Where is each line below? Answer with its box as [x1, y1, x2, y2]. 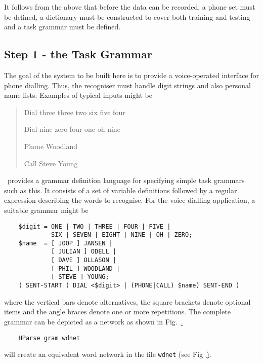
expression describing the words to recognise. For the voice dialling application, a [4, 195, 255, 205]
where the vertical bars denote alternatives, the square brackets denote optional [4, 296, 251, 307]
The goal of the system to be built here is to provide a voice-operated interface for [4, 69, 259, 80]
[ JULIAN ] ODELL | [51, 248, 116, 256]
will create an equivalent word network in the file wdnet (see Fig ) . [4, 349, 211, 359]
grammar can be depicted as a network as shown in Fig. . [4, 316, 183, 326]
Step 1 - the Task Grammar [4, 46, 152, 62]
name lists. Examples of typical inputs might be [4, 90, 152, 100]
